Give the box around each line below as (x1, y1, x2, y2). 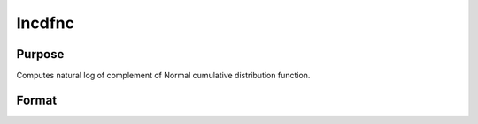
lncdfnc (16, 13, 75, 33)
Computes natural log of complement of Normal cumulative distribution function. (16, 70, 311, 81)
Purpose (16, 47, 65, 62)
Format (16, 92, 58, 107)
